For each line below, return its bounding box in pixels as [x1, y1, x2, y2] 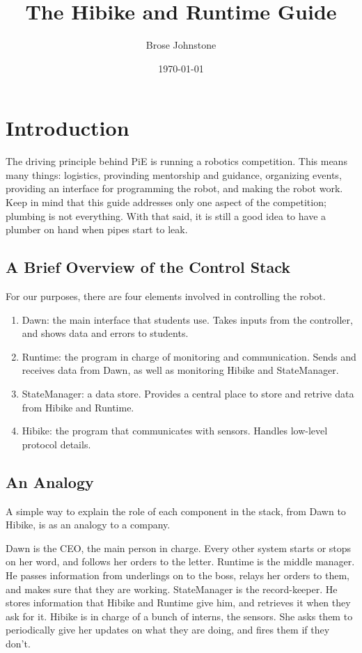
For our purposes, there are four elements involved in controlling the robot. [6, 289, 326, 304]
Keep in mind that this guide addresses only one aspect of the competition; [6, 195, 326, 210]
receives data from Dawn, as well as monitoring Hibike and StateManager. [22, 363, 339, 377]
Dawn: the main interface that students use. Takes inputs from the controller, [22, 312, 353, 326]
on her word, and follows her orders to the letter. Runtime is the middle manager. [6, 554, 355, 569]
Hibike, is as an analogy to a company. [6, 517, 171, 532]
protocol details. [22, 436, 91, 451]
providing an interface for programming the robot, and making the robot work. [6, 181, 343, 196]
